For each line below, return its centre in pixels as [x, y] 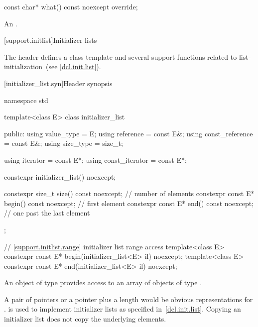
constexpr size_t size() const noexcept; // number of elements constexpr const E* [129, 193]
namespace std [26, 100]
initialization [23, 66]
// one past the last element [47, 213]
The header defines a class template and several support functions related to [121, 56]
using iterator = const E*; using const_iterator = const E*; [95, 160]
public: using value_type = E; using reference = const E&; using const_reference [129, 133]
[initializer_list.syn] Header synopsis [58, 83]
